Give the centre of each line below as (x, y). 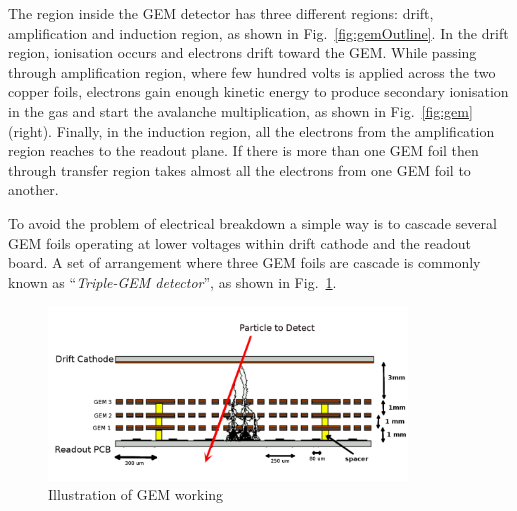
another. (33, 189)
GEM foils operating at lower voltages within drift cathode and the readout (240, 242)
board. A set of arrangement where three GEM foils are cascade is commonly (244, 262)
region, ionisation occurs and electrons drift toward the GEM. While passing (242, 52)
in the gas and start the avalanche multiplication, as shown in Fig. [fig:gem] (240, 110)
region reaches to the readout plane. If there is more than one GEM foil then (243, 150)
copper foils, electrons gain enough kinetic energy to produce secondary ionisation (258, 91)
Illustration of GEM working (136, 494)
